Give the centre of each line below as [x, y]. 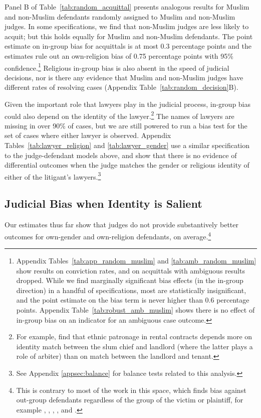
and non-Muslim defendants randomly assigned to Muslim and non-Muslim [120, 16]
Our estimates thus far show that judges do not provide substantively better [121, 225]
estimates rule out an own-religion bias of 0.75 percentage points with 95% [119, 55]
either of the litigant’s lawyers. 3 [53, 176]
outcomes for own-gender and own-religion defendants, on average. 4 [108, 235]
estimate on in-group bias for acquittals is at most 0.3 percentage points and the [128, 46]
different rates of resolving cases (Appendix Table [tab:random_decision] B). [121, 87]
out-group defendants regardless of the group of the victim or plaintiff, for [130, 400]
